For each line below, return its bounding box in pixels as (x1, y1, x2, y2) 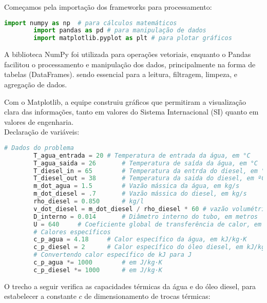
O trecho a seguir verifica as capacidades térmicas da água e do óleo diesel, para (4, 280, 256, 291)
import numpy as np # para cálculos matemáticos (4, 19, 177, 27)
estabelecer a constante (4, 291, 77, 301)
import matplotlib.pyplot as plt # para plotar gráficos (33, 34, 232, 42)
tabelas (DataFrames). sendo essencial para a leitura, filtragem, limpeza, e (4, 69, 237, 80)
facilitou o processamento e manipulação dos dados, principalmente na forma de (4, 59, 256, 69)
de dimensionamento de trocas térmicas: (84, 291, 211, 301)
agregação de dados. (4, 79, 67, 89)
